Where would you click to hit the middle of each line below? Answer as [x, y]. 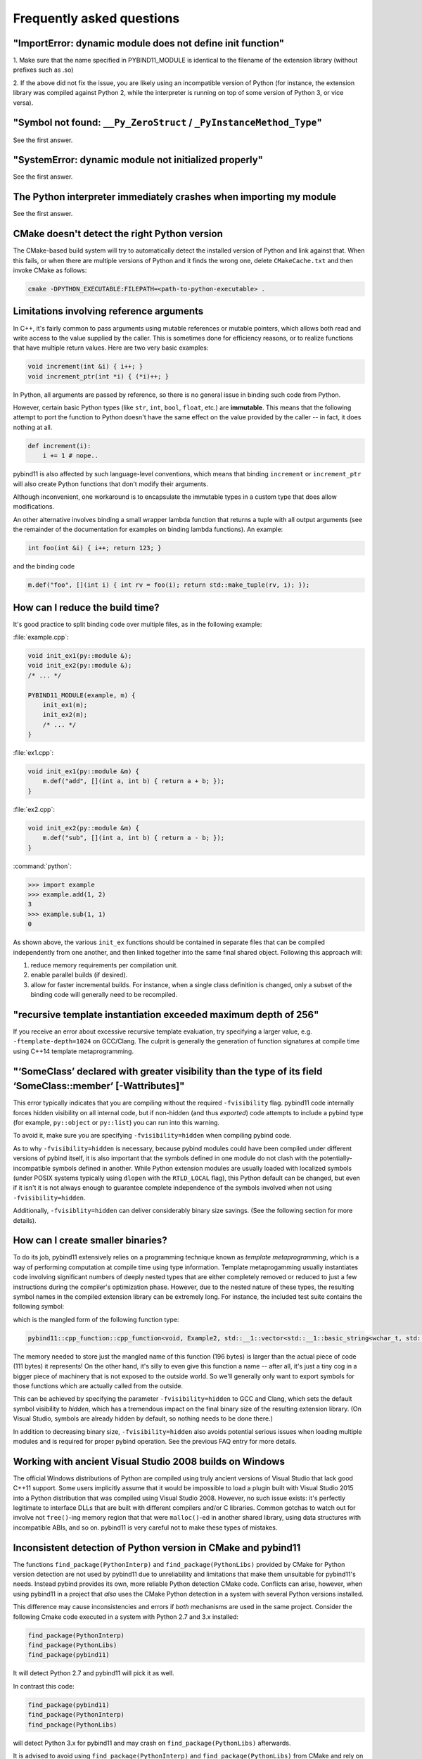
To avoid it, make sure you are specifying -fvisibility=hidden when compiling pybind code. [152, 1136]
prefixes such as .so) [43, 70]
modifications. [34, 507]
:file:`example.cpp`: [41, 637]
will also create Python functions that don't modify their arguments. [111, 484]
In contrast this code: [44, 1686]
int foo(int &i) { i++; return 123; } [95, 548]
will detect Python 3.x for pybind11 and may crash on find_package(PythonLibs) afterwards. [152, 1743]
